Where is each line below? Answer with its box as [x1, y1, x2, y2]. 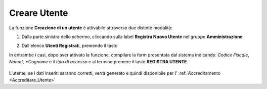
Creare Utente [9, 7, 68, 18]
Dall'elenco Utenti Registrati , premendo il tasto [21, 43, 118, 49]
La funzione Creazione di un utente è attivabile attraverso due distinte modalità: [9, 25, 173, 31]
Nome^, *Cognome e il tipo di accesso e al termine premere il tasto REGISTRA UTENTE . [9, 59, 188, 65]
